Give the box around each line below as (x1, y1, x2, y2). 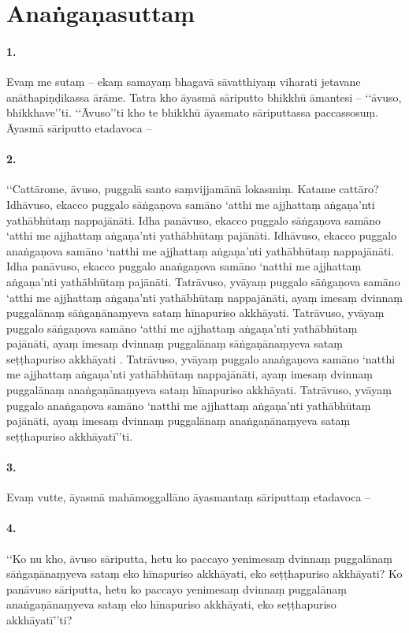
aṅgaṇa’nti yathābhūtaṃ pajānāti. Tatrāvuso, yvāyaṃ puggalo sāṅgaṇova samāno (6, 273, 400, 289)
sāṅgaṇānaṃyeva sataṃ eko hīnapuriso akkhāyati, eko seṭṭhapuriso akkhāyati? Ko (6, 565, 403, 582)
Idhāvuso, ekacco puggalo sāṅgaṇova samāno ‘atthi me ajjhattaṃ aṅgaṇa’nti (6, 195, 375, 212)
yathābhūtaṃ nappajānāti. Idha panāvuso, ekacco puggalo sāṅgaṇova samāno (6, 211, 381, 228)
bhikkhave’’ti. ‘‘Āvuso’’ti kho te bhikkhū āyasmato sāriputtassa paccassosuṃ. (6, 104, 379, 121)
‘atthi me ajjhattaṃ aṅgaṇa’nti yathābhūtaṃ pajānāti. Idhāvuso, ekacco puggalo (6, 227, 397, 244)
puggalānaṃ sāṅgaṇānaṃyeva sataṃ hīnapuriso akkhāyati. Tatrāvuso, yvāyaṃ (6, 304, 385, 321)
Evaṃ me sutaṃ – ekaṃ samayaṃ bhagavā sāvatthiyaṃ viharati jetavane (6, 73, 361, 90)
